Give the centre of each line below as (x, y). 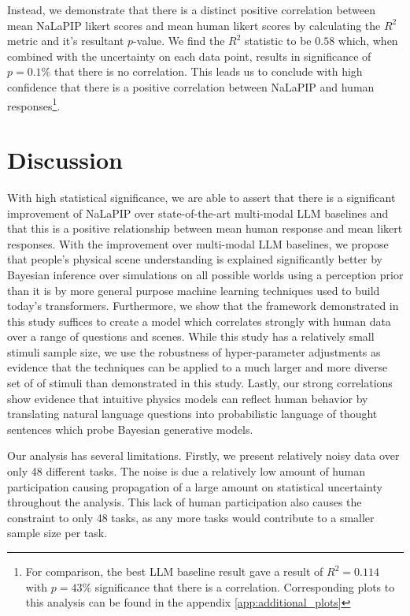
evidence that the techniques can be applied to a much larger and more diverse (198, 367)
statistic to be (278, 41)
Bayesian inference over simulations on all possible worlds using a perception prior (205, 274)
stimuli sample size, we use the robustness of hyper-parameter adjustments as (194, 351)
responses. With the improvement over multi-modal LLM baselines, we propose (198, 243)
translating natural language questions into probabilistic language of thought (192, 414)
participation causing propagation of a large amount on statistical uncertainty (195, 486)
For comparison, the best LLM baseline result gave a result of (174, 571)
